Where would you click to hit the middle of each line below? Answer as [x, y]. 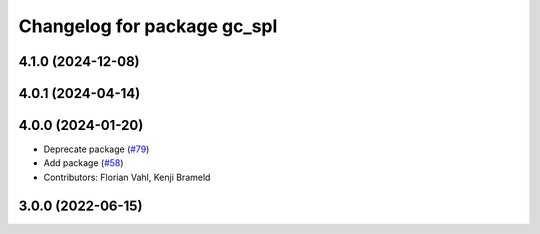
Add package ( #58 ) [83, 163]
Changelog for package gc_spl [148, 26]
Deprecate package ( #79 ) [96, 149]
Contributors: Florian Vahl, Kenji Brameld [127, 177]
